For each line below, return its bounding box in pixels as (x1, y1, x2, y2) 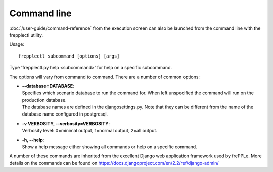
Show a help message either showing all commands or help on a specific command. (22, 144, 197, 150)
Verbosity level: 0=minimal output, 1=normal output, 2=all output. (22, 128, 158, 134)
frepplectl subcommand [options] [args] (18, 53, 120, 59)
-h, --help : (22, 137, 44, 143)
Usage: (9, 41, 25, 47)
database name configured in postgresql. (22, 111, 108, 117)
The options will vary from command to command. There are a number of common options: (9, 74, 200, 80)
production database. (22, 97, 67, 103)
